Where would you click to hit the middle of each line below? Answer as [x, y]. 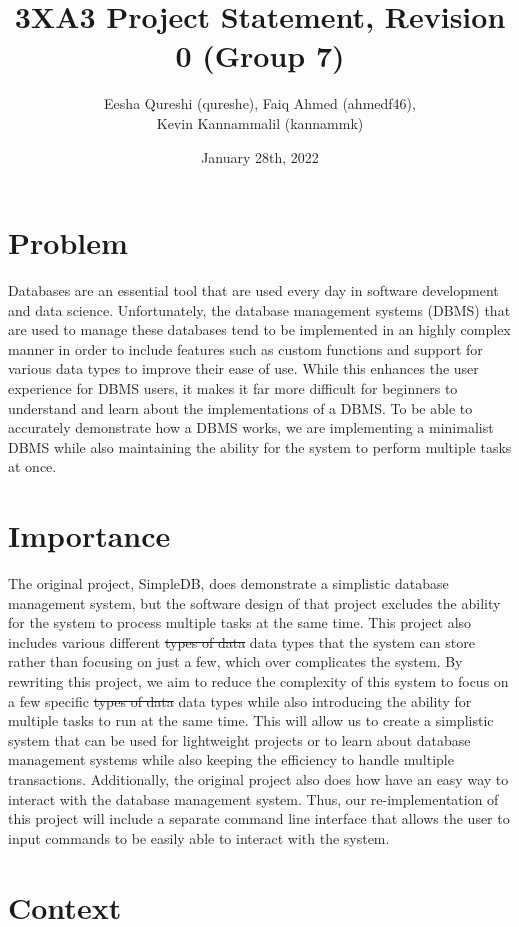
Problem [68, 242]
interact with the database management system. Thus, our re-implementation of [253, 798]
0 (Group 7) [260, 55]
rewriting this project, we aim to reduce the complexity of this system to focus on [258, 681]
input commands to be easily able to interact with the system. [199, 837]
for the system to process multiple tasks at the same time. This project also [240, 622]
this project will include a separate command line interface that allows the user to [259, 818]
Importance [89, 535]
